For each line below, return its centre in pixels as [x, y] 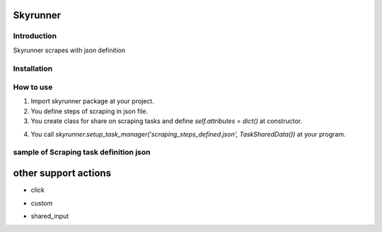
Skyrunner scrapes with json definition [69, 50]
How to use [33, 87]
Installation [33, 69]
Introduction [35, 36]
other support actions [62, 173]
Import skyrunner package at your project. [93, 101]
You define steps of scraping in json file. [89, 111]
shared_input [50, 216]
